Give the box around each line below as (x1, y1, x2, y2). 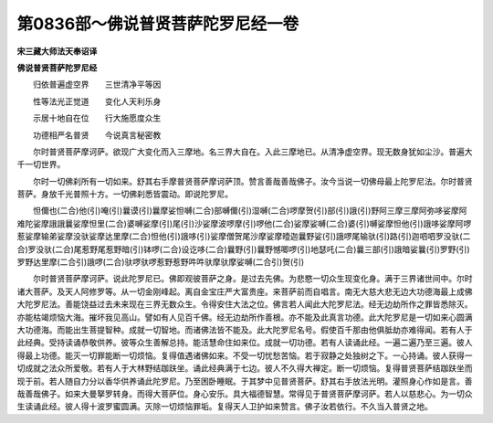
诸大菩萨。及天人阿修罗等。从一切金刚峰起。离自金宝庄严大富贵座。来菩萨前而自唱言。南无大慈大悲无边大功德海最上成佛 (16, 286, 473, 297)
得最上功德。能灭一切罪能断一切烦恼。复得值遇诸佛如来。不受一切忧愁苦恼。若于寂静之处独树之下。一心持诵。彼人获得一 (16, 350, 473, 361)
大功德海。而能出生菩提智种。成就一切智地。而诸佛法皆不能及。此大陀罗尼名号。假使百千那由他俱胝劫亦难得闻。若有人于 (16, 324, 473, 335)
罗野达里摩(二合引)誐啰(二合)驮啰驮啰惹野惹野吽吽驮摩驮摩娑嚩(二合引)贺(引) (16, 257, 305, 268)
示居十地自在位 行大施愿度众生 (32, 112, 162, 123)
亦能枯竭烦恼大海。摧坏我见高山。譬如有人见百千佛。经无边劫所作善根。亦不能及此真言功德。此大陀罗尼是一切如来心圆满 (16, 312, 473, 323)
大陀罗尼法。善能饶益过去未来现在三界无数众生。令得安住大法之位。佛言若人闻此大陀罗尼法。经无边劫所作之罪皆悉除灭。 (16, 299, 473, 310)
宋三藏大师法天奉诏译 (16, 46, 98, 57)
